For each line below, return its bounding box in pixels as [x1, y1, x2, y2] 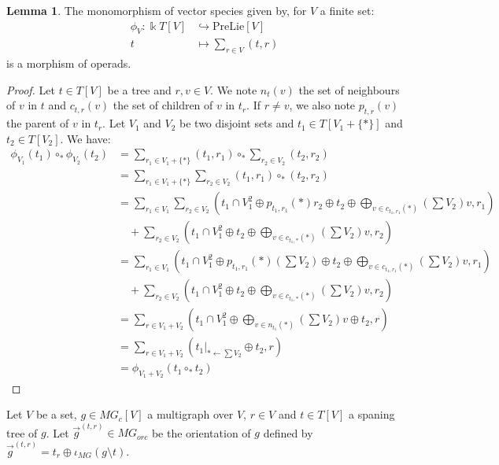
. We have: [60, 130, 111, 146]
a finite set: [320, 2, 375, 18]
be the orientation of [151, 424, 251, 441]
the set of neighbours [298, 81, 400, 98]
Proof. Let [6, 81, 55, 98]
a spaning [349, 406, 395, 423]
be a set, [35, 406, 77, 423]
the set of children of [113, 97, 213, 113]
